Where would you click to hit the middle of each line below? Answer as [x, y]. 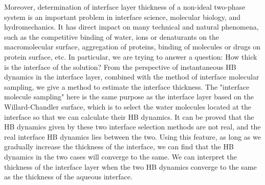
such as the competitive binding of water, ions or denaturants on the [112, 36]
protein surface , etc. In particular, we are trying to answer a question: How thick [131, 56]
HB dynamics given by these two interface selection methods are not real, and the [132, 127]
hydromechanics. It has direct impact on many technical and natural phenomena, [131, 27]
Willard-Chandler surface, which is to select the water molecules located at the [128, 106]
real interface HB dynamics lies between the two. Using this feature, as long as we [132, 136]
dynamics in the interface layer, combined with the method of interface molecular [132, 77]
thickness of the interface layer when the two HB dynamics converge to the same [130, 166]
